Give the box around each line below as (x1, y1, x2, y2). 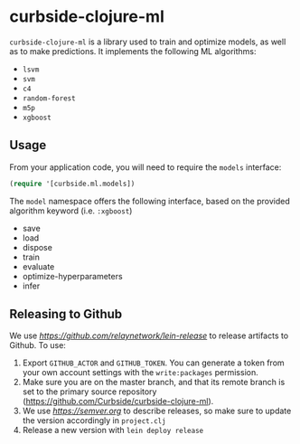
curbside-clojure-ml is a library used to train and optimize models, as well (9, 36, 286, 47)
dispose (22, 241, 52, 252)
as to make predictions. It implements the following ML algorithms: (9, 45, 257, 56)
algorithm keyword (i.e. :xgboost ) (9, 205, 133, 216)
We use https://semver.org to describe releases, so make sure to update (22, 405, 292, 417)
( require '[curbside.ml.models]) (9, 179, 136, 188)
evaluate (22, 260, 55, 272)
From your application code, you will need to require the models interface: (9, 161, 282, 173)
